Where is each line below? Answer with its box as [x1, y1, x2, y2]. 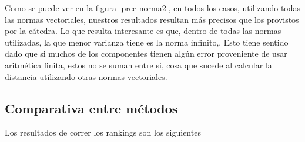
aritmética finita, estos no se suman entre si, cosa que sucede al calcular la [5, 58, 272, 71]
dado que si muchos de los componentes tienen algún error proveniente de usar [5, 47, 287, 60]
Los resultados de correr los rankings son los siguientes [5, 126, 201, 138]
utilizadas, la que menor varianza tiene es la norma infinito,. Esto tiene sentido [5, 36, 289, 48]
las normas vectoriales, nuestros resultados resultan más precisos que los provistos [5, 13, 299, 25]
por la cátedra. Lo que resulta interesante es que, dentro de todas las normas [5, 25, 281, 37]
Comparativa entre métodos [5, 99, 178, 117]
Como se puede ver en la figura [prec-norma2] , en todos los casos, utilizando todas [5, 2, 301, 13]
